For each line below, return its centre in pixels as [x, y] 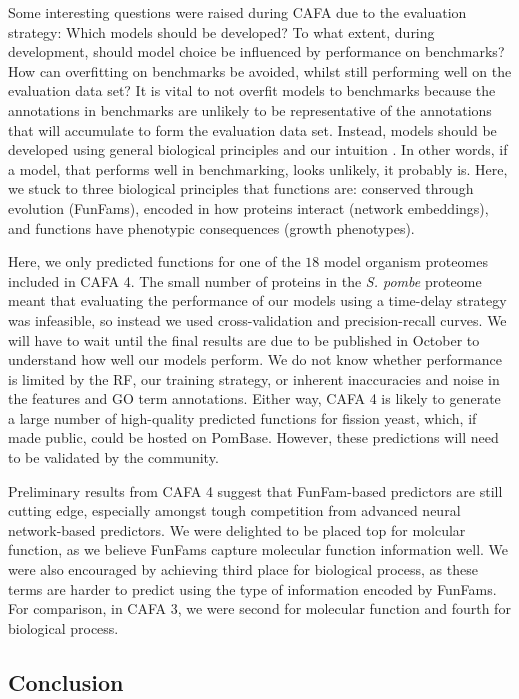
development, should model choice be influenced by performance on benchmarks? [256, 51]
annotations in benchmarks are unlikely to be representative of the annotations [250, 109]
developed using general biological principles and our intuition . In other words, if [258, 149]
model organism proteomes [405, 261]
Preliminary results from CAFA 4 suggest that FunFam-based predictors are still [255, 490]
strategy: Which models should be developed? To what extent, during [221, 31]
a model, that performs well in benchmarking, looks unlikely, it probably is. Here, [258, 168]
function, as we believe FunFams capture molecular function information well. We [258, 549]
